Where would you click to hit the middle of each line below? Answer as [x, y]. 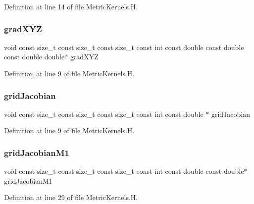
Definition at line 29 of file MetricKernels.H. [71, 197]
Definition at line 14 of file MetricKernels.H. [71, 6]
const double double [34, 57]
